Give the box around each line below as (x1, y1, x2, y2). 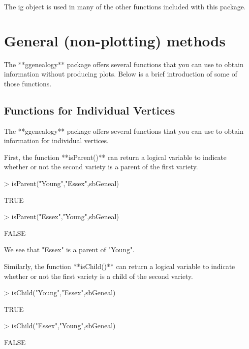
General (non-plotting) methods (4, 30, 226, 50)
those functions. (4, 78, 52, 88)
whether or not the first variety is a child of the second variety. (4, 271, 193, 281)
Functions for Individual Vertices (4, 102, 175, 117)
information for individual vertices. (4, 135, 109, 146)
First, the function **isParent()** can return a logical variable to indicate (4, 152, 227, 162)
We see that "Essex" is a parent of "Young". (4, 244, 135, 255)
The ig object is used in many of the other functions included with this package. (4, 1, 246, 11)
